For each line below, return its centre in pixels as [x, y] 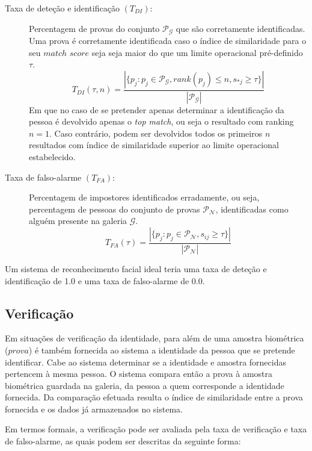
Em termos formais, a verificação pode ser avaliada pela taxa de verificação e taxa [156, 429]
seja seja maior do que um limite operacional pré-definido [197, 52]
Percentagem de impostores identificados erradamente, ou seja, [144, 197]
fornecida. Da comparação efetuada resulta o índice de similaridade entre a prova [154, 397]
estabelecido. [52, 157]
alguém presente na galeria [78, 221]
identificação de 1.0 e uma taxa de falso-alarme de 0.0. [105, 280]
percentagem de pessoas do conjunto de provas [115, 209]
